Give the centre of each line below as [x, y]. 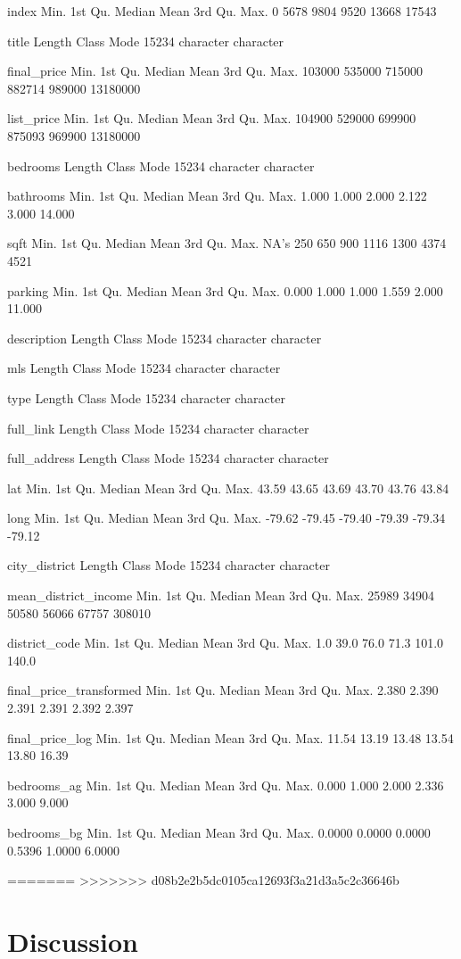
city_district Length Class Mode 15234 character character [169, 565]
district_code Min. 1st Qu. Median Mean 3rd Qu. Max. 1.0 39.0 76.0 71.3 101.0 [226, 643]
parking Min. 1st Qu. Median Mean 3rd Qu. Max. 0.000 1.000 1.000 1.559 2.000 [225, 290]
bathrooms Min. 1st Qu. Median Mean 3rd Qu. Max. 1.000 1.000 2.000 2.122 [217, 196]
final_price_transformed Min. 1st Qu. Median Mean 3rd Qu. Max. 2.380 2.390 [223, 690]
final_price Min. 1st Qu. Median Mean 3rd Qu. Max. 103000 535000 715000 [215, 71]
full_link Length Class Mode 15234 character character [158, 428]
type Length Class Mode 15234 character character [146, 397]
